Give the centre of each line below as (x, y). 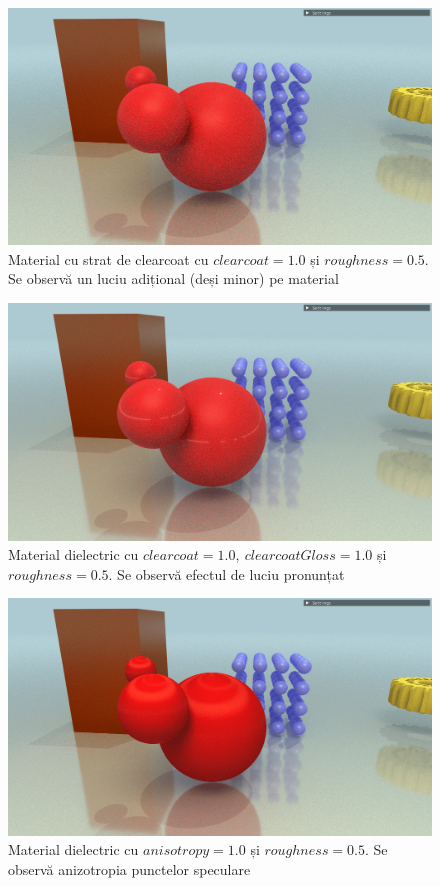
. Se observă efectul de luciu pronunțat (226, 573)
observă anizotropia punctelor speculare (129, 868)
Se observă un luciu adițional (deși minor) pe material (173, 278)
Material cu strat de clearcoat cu (108, 258)
